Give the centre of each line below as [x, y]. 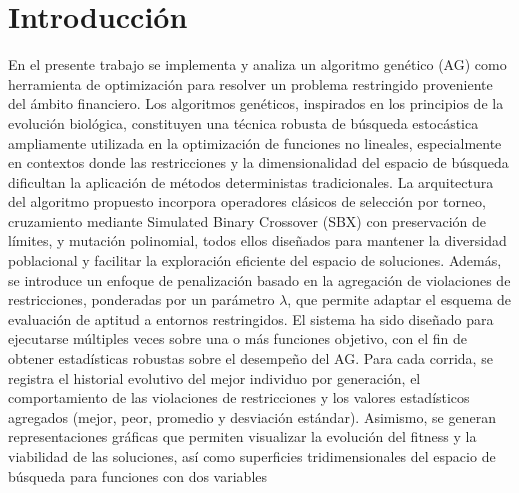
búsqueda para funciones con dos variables [138, 475]
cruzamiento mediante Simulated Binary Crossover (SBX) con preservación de [247, 220]
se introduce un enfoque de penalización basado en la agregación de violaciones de [259, 279]
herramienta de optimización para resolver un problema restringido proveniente [250, 83]
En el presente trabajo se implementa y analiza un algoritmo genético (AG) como [257, 64]
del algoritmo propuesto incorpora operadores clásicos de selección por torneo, [247, 201]
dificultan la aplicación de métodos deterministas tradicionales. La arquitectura [251, 181]
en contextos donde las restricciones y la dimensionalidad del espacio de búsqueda [258, 162]
